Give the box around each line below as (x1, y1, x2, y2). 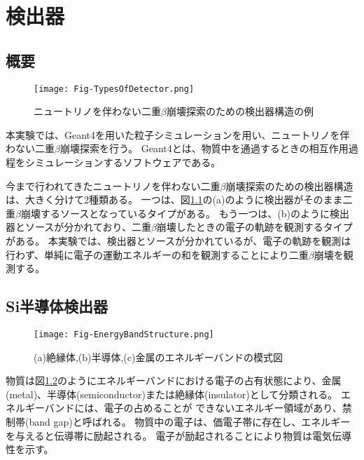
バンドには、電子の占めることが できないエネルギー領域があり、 (44, 400, 342, 415)
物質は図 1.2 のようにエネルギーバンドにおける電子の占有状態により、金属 (6, 373, 342, 388)
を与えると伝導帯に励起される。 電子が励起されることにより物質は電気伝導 (6, 428, 351, 442)
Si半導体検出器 (6, 295, 108, 317)
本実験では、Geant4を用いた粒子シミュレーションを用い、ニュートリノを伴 (6, 127, 350, 142)
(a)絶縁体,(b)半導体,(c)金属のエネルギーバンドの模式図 (34, 349, 283, 364)
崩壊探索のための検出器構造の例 (166, 104, 314, 119)
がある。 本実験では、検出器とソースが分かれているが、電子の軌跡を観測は (6, 233, 351, 248)
